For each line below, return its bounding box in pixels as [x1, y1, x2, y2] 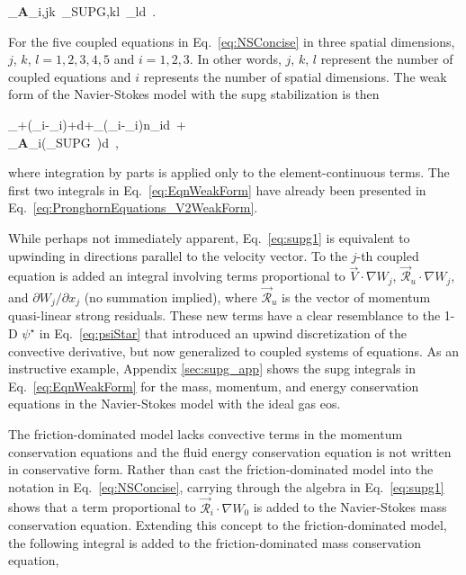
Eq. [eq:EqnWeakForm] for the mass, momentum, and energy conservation [8, 376, 419, 395]
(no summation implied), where [84, 288, 257, 307]
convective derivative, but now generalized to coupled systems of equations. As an [8, 341, 459, 360]
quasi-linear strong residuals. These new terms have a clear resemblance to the [8, 306, 441, 325]
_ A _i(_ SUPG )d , [8, 132, 119, 151]
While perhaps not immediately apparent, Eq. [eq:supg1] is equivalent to [8, 228, 410, 247]
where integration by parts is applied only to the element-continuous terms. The [8, 163, 450, 182]
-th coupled [356, 246, 419, 265]
